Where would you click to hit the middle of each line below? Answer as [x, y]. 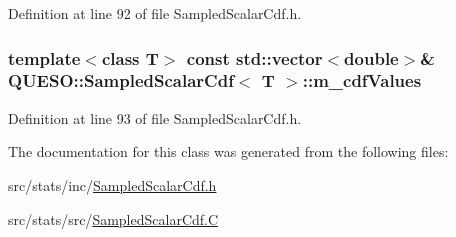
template [44, 57]
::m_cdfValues [362, 80]
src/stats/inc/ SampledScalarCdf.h [112, 184]
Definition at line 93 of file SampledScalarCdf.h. [155, 117]
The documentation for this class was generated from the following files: [228, 151]
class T [130, 57]
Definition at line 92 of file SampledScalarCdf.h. [155, 13]
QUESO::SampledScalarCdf [121, 80]
